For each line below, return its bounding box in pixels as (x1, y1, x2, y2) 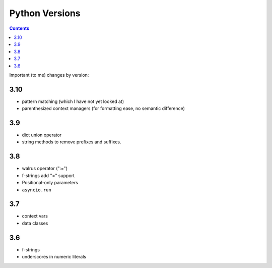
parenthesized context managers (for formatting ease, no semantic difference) (22, 105, 185, 112)
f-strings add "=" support (22, 172, 75, 179)
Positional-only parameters (22, 180, 78, 186)
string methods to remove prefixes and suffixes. (22, 139, 121, 145)
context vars (22, 213, 48, 219)
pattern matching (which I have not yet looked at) (22, 98, 124, 104)
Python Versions (9, 8, 81, 19)
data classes (22, 220, 48, 226)
